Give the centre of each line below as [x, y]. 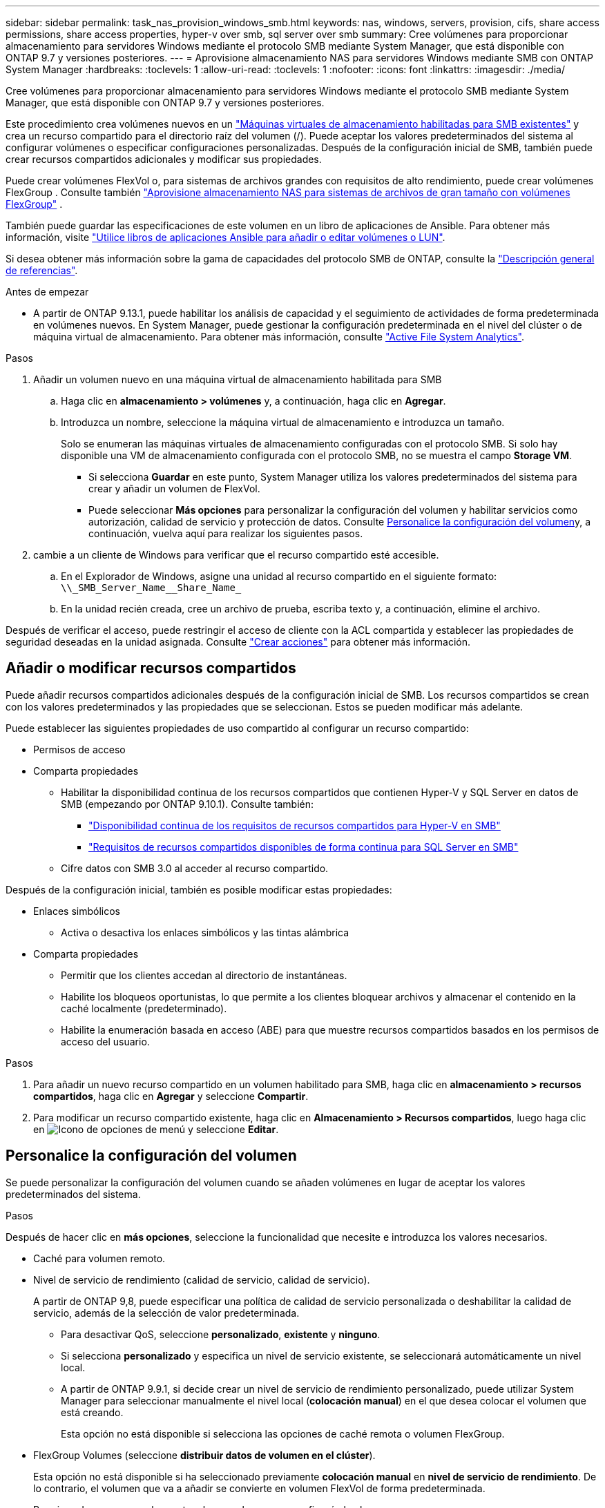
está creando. [92, 1412]
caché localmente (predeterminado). [144, 1008]
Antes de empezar [47, 292]
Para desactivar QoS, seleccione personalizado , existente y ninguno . [221, 1334]
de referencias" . [42, 270]
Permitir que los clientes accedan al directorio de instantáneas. [204, 975]
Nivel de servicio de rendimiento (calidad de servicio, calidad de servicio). [202, 1279]
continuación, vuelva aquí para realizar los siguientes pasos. [226, 533]
